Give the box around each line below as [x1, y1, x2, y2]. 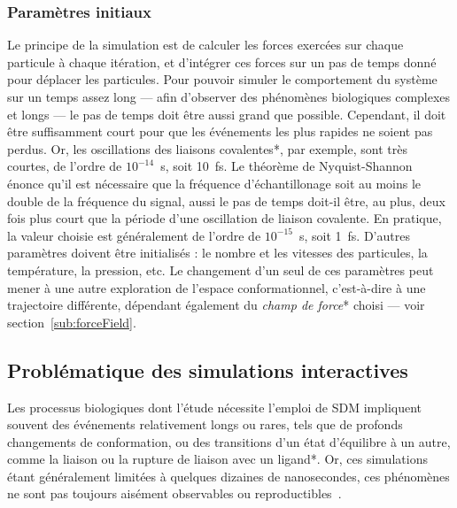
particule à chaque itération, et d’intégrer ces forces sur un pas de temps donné [7, 52, 437, 71]
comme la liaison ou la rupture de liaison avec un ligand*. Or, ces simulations [7, 450, 428, 468]
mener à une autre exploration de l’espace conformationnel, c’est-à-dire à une [7, 278, 426, 296]
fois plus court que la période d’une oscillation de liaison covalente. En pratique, [7, 209, 442, 227]
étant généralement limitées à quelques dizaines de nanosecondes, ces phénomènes [7, 466, 450, 485]
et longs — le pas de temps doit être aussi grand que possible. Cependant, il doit [7, 104, 446, 123]
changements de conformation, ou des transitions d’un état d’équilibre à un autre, [7, 432, 451, 450]
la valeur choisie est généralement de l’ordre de [7, 226, 261, 244]
